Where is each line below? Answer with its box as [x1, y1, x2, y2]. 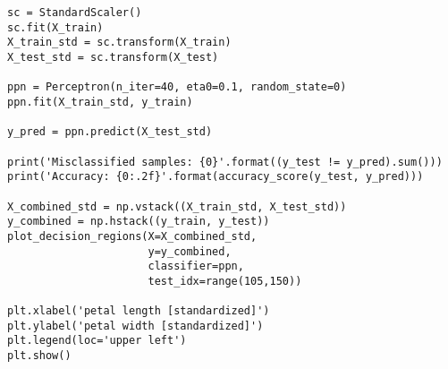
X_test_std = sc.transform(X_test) [7, 50, 219, 64]
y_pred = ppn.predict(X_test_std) [7, 125, 213, 139]
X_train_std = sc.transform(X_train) [7, 36, 232, 49]
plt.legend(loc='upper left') [7, 334, 187, 348]
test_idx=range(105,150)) [148, 274, 302, 287]
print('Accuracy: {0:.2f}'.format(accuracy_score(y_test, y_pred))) [7, 170, 424, 184]
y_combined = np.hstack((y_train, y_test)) [7, 215, 270, 228]
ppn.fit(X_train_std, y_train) [7, 95, 193, 108]
